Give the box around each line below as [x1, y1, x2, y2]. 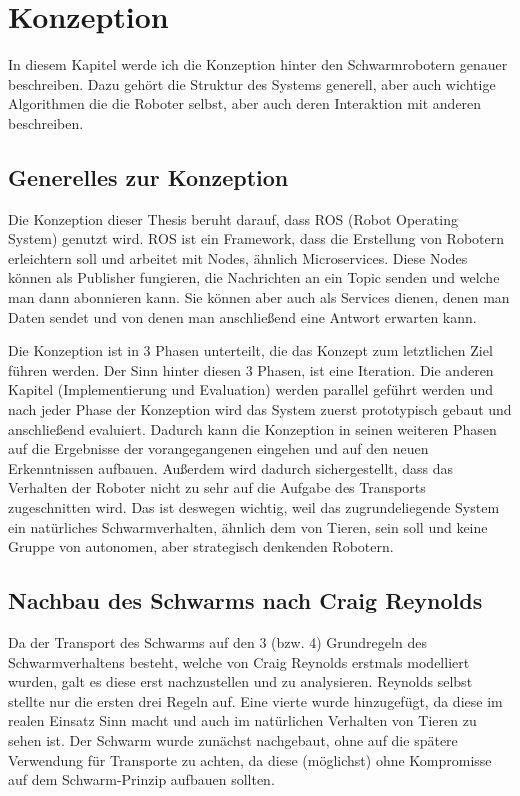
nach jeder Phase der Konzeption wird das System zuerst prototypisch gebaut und [8, 399, 512, 420]
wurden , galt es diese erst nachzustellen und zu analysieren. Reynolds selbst [8, 671, 473, 692]
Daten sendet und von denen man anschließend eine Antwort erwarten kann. [8, 306, 477, 327]
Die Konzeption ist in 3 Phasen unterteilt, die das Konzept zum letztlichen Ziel [8, 340, 493, 361]
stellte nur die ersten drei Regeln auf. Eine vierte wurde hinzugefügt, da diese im [8, 690, 503, 711]
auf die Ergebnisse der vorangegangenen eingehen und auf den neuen [8, 438, 429, 459]
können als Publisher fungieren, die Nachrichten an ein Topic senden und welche [8, 267, 500, 288]
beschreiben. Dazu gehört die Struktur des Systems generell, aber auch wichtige [8, 73, 496, 94]
